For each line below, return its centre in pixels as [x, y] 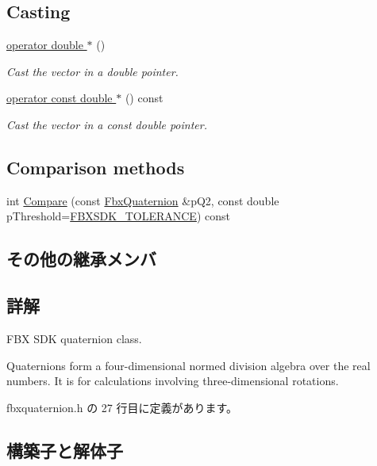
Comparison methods [96, 167]
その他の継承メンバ [81, 259]
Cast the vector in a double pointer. [92, 71]
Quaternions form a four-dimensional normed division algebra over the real [188, 365]
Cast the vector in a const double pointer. [107, 124]
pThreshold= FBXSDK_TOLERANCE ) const [118, 216]
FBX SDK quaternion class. [74, 338]
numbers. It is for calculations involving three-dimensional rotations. [173, 381]
